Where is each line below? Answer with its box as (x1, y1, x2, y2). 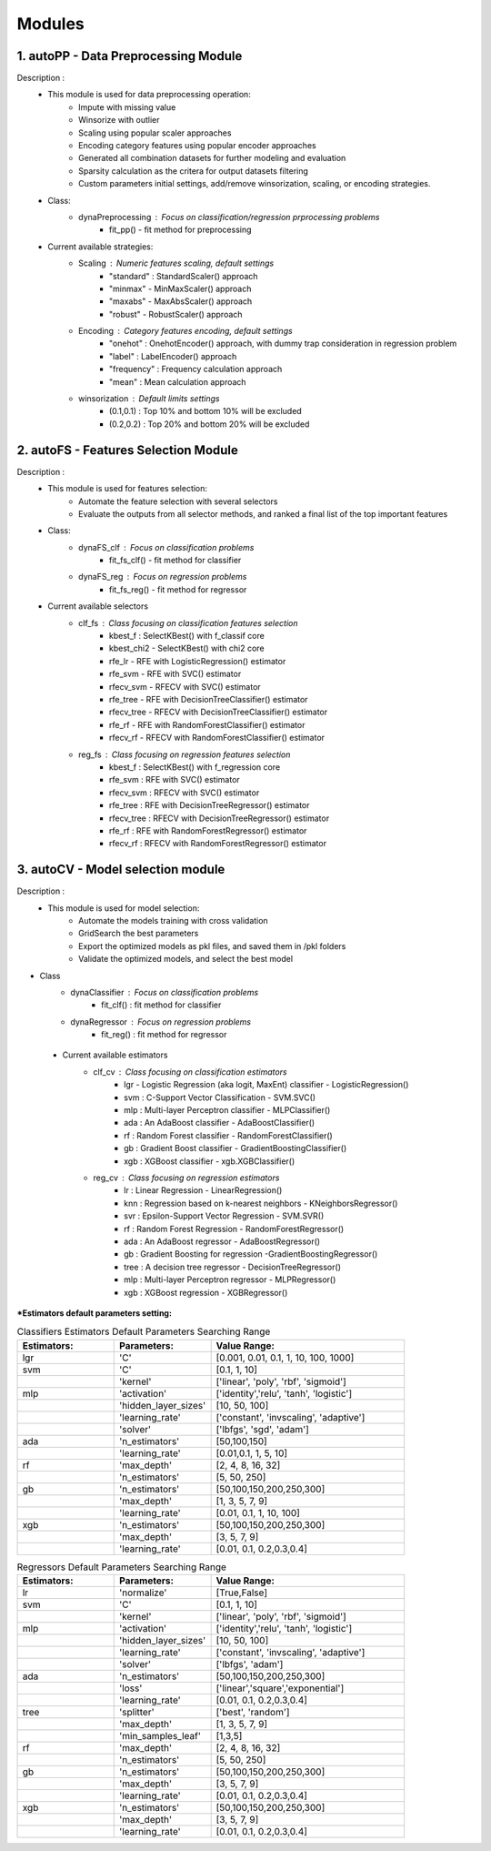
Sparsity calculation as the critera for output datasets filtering (78, 165, 309, 177)
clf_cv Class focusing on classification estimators (93, 1066, 287, 1077)
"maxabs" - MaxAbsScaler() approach (109, 296, 253, 307)
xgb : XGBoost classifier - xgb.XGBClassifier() (124, 1156, 296, 1167)
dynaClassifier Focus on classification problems (70, 986, 259, 997)
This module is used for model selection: (47, 902, 200, 914)
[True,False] (215, 1586, 268, 1599)
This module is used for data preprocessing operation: (47, 89, 252, 100)
